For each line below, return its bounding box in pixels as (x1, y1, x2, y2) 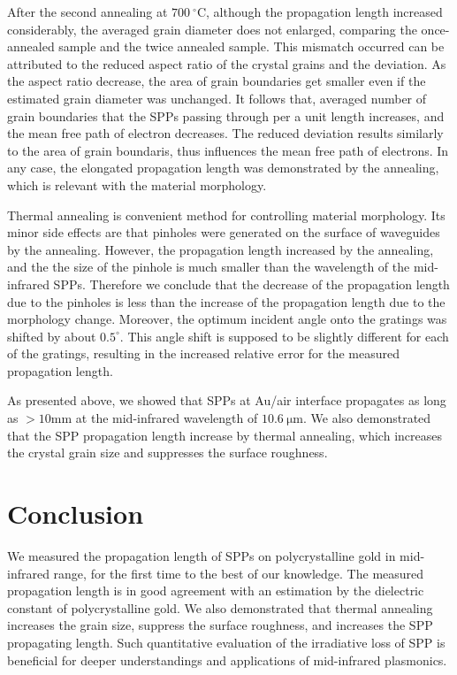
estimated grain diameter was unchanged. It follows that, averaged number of (7, 88, 427, 107)
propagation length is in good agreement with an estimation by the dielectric (7, 581, 424, 600)
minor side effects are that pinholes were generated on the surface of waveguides (7, 223, 440, 242)
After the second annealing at (7, 3, 168, 20)
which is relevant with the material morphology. (7, 175, 267, 194)
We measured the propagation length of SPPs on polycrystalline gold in (7, 546, 396, 564)
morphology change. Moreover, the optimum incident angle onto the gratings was (7, 310, 447, 328)
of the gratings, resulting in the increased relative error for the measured (7, 344, 400, 363)
